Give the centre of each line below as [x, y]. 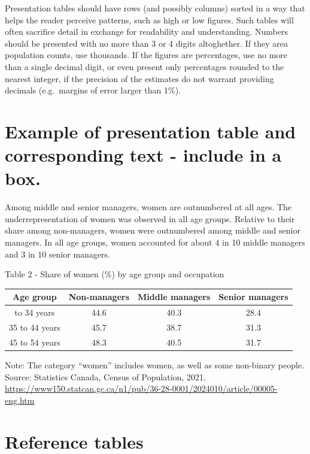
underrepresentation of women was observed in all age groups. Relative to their [150, 218]
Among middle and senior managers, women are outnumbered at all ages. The [148, 207]
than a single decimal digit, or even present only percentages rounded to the [145, 66]
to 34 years [35, 312]
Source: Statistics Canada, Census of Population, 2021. [105, 376]
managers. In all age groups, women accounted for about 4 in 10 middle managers [155, 242]
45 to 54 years [35, 342]
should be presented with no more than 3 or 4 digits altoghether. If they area [146, 43]
